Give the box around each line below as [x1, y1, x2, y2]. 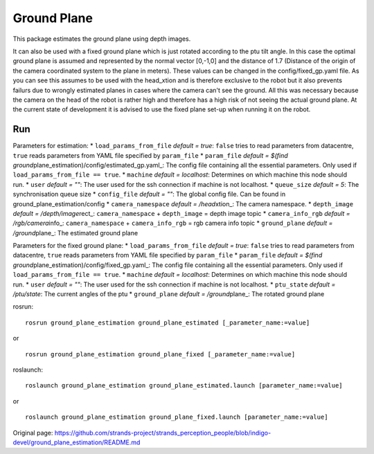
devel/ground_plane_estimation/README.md [12, 438, 141, 446]
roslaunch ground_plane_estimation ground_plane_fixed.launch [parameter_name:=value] [25, 413, 328, 421]
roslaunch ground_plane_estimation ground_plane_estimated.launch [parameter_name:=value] [25, 381, 343, 390]
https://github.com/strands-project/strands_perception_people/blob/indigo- [54, 428, 271, 437]
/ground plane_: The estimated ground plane [12, 228, 139, 237]
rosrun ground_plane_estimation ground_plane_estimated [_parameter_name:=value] [25, 318, 310, 327]
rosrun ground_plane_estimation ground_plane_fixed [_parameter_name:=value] [25, 350, 296, 358]
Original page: [12, 428, 53, 437]
